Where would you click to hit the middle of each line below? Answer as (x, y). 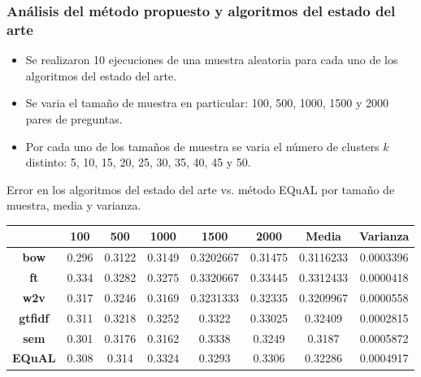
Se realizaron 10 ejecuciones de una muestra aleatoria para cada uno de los (212, 60)
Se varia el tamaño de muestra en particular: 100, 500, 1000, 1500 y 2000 (207, 103)
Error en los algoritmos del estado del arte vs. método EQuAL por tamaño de (201, 189)
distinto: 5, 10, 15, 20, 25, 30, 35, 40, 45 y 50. (138, 162)
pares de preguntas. (74, 118)
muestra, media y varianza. (74, 205)
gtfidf (34, 317)
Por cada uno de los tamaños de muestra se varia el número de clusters (202, 146)
